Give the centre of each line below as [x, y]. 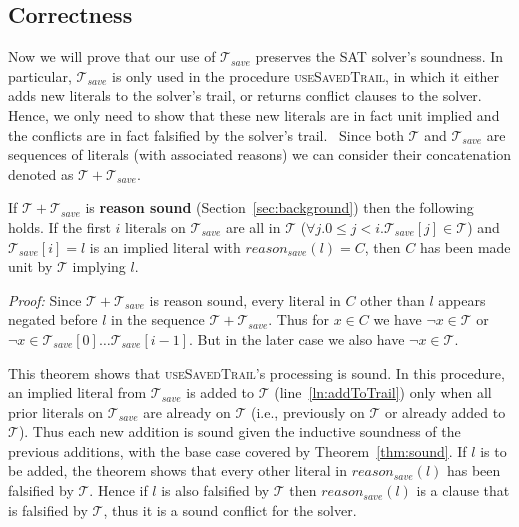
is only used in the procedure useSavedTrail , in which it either [306, 75]
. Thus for [299, 319]
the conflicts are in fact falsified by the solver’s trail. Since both [206, 134]
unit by [30, 266]
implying [99, 266]
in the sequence [158, 319]
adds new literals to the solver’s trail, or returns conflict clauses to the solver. [245, 95]
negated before [53, 319]
